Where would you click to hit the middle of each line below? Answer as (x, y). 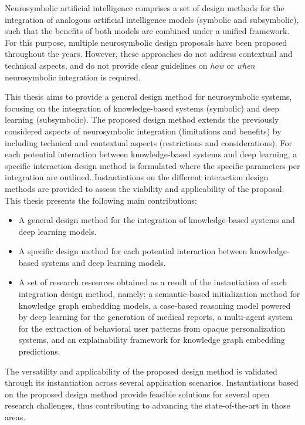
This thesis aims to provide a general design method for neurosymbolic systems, (148, 97)
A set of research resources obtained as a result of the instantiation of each (153, 282)
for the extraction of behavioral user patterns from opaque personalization (152, 328)
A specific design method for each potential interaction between (133, 251)
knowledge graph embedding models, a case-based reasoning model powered (155, 305)
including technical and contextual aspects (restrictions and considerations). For (149, 142)
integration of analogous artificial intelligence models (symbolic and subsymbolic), (152, 19)
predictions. (39, 351)
